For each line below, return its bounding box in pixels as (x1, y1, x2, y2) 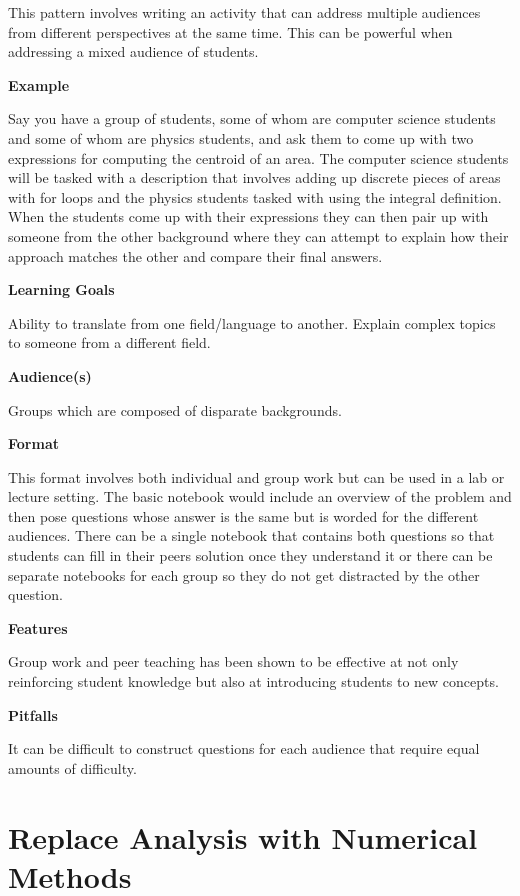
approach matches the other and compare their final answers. (8, 245, 383, 266)
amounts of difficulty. (8, 757, 137, 778)
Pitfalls (8, 704, 58, 725)
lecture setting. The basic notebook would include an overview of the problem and (8, 486, 512, 507)
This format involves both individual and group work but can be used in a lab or (8, 466, 505, 487)
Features (8, 617, 68, 638)
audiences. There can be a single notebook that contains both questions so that (8, 525, 495, 546)
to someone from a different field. (8, 332, 211, 353)
